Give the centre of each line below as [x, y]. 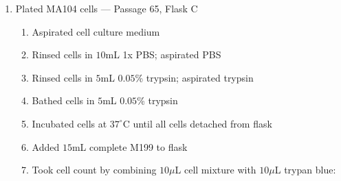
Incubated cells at [69, 123]
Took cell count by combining [94, 170]
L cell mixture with [216, 170]
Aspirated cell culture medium [96, 31]
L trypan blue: [305, 170]
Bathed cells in [63, 100]
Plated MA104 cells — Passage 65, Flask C [107, 8]
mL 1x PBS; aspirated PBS [163, 55]
